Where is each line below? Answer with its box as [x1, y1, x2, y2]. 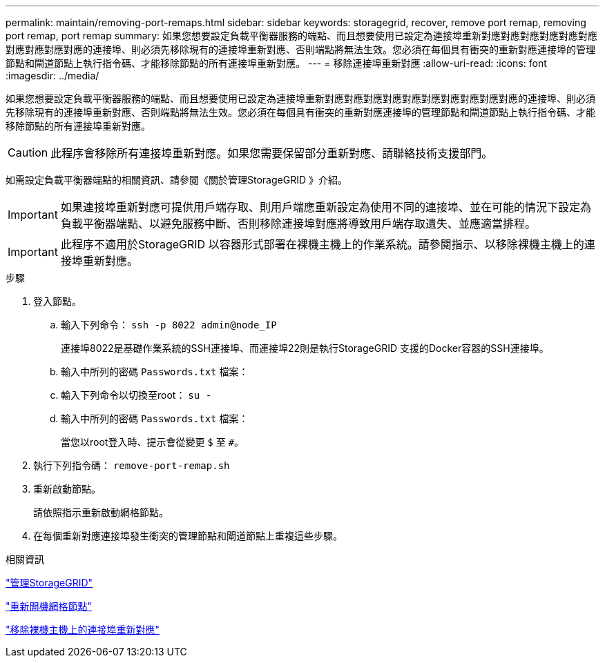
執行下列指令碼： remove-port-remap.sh [33, 459, 230, 471]
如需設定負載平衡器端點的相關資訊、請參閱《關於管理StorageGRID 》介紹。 [6, 174, 347, 186]
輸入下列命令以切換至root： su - [61, 389, 212, 401]
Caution [8, 146, 48, 159]
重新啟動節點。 [33, 483, 101, 495]
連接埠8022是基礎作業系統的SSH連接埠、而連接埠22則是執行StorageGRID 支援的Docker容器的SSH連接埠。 [61, 342, 549, 354]
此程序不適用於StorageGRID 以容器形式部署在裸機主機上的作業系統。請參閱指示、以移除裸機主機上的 [60, 237, 584, 251]
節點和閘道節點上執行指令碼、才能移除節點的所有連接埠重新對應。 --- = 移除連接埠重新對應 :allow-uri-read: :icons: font [6, 57, 547, 69]
